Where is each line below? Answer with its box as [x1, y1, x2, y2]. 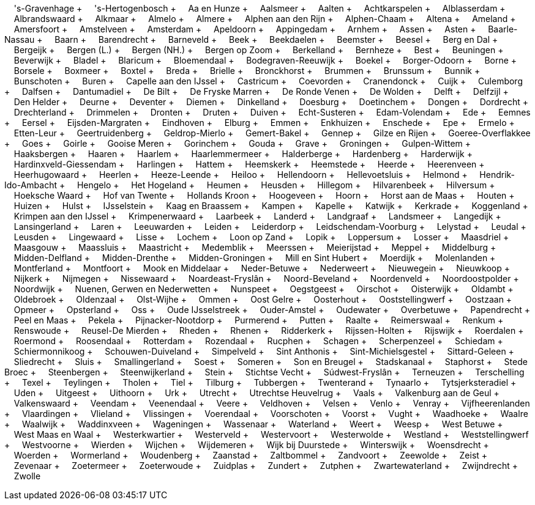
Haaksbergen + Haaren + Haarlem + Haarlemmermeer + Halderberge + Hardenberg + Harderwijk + [13, 149, 473, 159]
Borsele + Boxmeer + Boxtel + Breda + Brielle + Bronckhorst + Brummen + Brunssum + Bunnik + [13, 65, 481, 76]
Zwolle [13, 471, 41, 481]
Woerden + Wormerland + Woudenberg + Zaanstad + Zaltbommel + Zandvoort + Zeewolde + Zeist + [13, 450, 488, 460]
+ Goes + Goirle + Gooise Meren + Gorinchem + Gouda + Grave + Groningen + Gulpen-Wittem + [4, 138, 471, 149]
